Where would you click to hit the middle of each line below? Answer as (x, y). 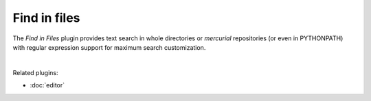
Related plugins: (35, 72)
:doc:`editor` (47, 85)
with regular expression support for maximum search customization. (109, 47)
